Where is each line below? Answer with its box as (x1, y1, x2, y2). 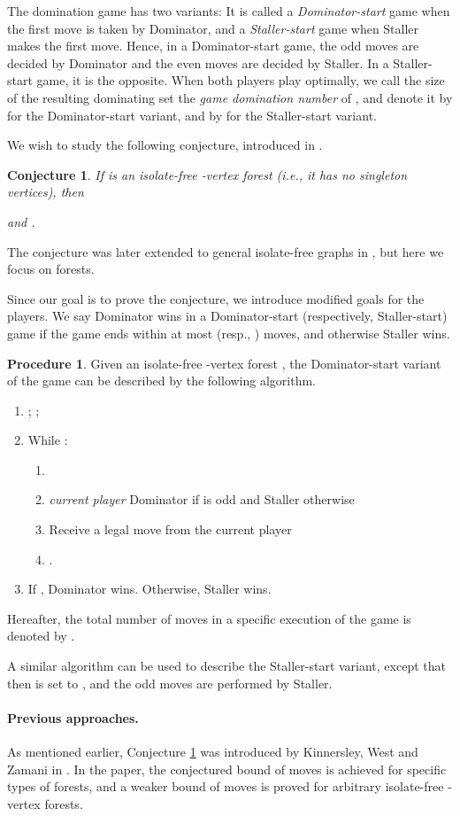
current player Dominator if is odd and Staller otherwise (49, 490, 355, 509)
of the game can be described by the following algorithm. (7, 371, 316, 390)
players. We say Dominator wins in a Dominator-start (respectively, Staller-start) (7, 307, 448, 325)
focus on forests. (7, 260, 95, 278)
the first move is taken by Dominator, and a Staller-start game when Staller (7, 19, 419, 37)
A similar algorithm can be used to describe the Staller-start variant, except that (7, 657, 446, 675)
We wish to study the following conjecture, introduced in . (7, 136, 323, 154)
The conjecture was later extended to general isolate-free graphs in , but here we (7, 242, 444, 260)
